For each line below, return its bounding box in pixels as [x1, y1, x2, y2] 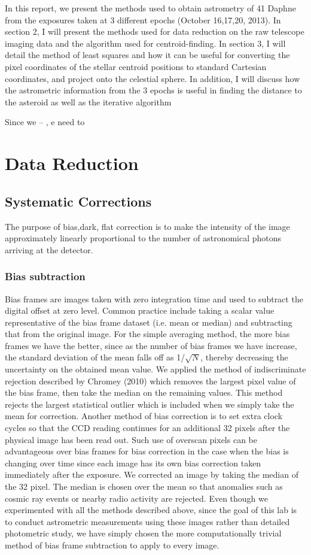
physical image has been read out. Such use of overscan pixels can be [5, 433, 257, 445]
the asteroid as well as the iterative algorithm [5, 95, 172, 108]
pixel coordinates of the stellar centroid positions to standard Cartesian [5, 60, 267, 72]
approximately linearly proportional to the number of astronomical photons [5, 232, 282, 244]
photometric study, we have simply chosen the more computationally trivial [5, 527, 282, 539]
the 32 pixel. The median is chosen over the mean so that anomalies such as [5, 480, 283, 493]
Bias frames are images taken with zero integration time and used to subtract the [5, 292, 303, 305]
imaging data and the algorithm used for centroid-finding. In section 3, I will [5, 37, 286, 49]
